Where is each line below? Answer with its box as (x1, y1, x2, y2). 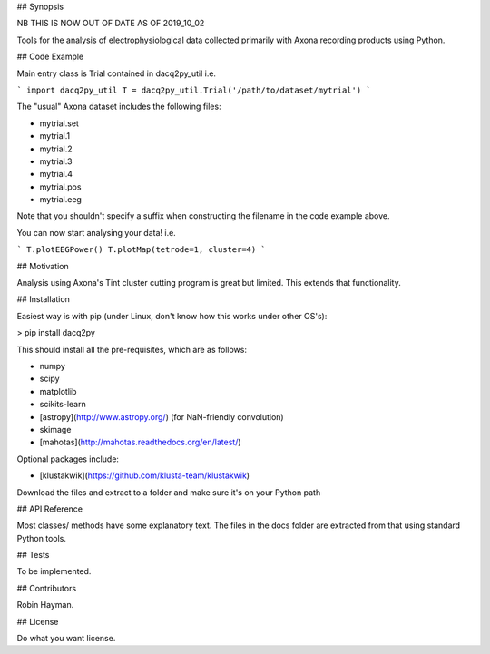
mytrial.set (39, 118, 79, 129)
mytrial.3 (39, 155, 73, 167)
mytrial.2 (39, 143, 73, 154)
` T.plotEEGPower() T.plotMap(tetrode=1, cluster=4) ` (16, 245, 267, 255)
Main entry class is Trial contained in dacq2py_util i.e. (16, 68, 217, 79)
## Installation (16, 294, 70, 305)
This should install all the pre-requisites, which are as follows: (16, 344, 247, 355)
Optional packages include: (16, 454, 120, 464)
